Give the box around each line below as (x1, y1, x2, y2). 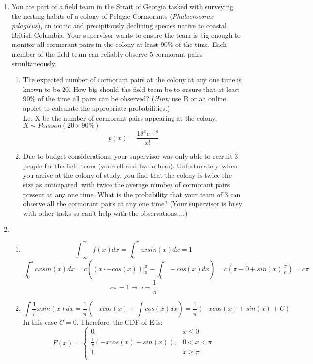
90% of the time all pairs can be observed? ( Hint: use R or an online (23, 93, 226, 104)
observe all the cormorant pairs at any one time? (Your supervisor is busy (23, 198, 242, 209)
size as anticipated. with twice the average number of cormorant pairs (23, 180, 230, 190)
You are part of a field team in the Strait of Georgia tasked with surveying (11, 1, 234, 11)
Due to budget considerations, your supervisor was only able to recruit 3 (23, 151, 238, 161)
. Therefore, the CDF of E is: (76, 317, 163, 327)
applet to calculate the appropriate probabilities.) (23, 103, 170, 113)
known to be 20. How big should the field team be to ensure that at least (23, 84, 240, 94)
